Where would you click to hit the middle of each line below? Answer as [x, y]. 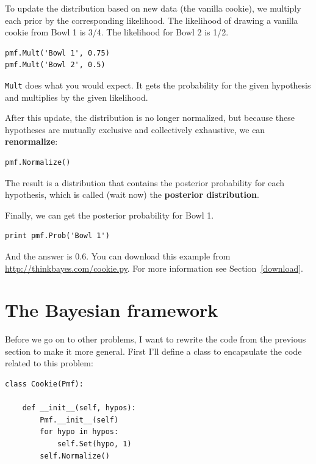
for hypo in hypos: [79, 432]
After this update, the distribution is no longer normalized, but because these [150, 118]
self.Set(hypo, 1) [94, 444]
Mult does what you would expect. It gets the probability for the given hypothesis [158, 85]
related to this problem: [49, 363]
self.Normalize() [75, 456]
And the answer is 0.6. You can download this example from [118, 256]
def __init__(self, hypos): [79, 408]
